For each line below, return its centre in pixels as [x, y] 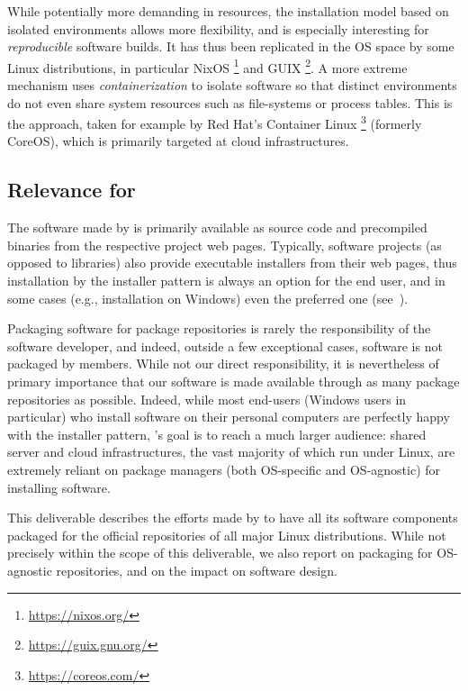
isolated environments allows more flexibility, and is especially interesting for [218, 28]
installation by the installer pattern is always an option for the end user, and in [226, 281]
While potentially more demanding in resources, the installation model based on [228, 11]
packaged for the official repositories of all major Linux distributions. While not [227, 535]
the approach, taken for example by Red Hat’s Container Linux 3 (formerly [215, 122]
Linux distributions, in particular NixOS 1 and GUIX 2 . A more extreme [207, 66]
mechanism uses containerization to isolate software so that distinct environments [232, 85]
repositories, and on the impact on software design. [197, 570]
